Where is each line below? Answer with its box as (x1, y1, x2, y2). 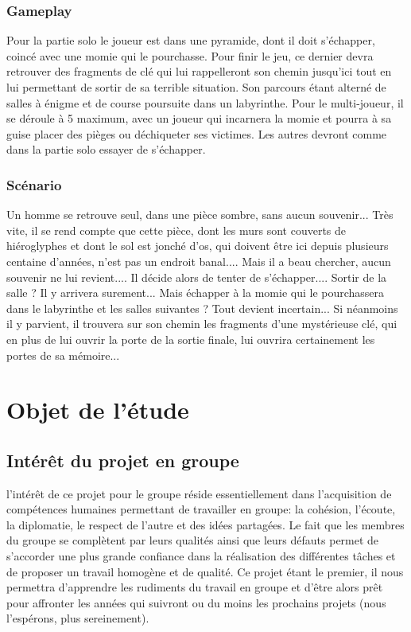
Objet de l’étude (6, 393, 189, 426)
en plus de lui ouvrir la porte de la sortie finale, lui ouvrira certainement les (6, 330, 375, 347)
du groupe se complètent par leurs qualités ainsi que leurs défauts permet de (6, 532, 379, 548)
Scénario (6, 174, 62, 194)
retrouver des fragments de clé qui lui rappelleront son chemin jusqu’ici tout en (6, 63, 392, 80)
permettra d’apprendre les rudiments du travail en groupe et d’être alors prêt (6, 579, 383, 595)
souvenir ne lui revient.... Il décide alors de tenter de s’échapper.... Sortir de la (6, 268, 387, 285)
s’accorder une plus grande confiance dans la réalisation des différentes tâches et (6, 548, 396, 564)
